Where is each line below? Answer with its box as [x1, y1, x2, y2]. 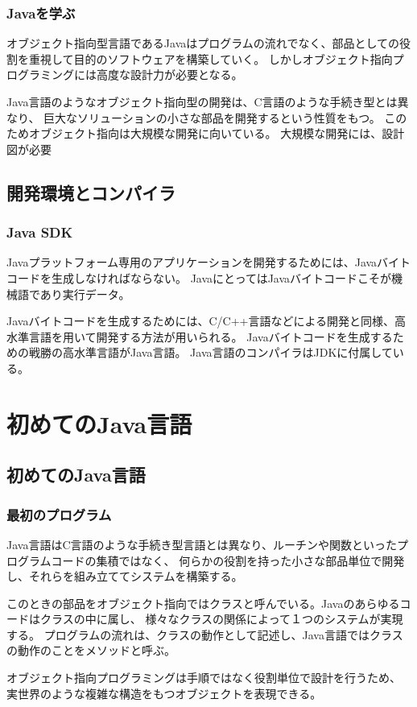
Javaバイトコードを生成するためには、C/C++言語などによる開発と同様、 [6, 312, 394, 329]
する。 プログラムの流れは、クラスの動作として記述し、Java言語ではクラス [6, 626, 403, 643]
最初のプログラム [6, 504, 112, 524]
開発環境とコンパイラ [6, 180, 175, 205]
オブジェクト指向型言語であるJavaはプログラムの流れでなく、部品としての [6, 35, 400, 52]
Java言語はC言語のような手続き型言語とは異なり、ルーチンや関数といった [6, 535, 397, 552]
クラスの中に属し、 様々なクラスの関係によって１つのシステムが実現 [39, 610, 403, 627]
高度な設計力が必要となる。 [96, 66, 243, 83]
